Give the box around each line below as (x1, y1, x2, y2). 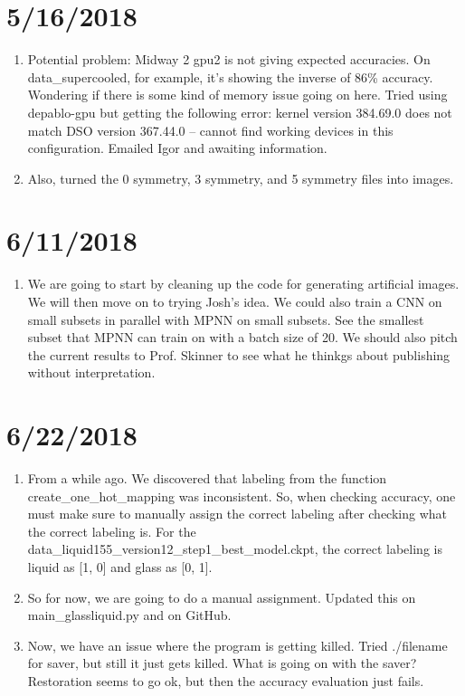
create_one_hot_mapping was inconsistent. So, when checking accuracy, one (27, 486, 456, 505)
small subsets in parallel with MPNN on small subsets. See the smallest (27, 310, 424, 329)
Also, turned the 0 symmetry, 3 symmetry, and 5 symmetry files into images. (27, 168, 454, 187)
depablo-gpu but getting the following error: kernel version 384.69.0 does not (27, 102, 452, 121)
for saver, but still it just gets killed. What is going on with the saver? (27, 653, 417, 672)
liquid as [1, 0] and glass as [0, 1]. (27, 558, 213, 577)
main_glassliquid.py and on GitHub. (27, 605, 232, 624)
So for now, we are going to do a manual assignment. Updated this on (27, 587, 416, 606)
